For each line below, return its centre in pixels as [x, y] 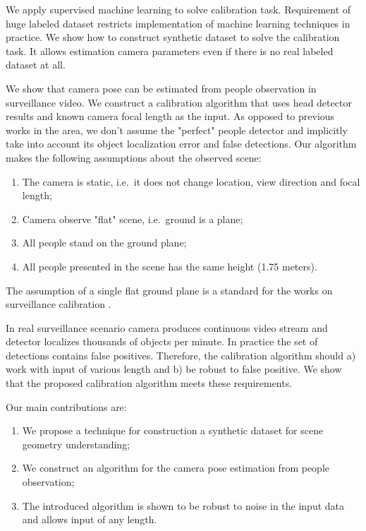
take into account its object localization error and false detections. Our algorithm [181, 144]
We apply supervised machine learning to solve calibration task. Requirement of [178, 9]
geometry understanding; [76, 444]
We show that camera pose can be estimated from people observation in [161, 88]
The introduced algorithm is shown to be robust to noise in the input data [183, 505]
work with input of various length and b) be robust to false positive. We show [174, 369]
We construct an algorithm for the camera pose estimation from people [176, 468]
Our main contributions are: [66, 406]
